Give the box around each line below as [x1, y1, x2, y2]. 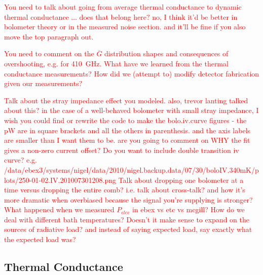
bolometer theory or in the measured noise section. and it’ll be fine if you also [4, 21, 246, 32]
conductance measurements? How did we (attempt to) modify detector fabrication [4, 68, 259, 78]
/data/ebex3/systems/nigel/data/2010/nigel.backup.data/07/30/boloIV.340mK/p [4, 164, 259, 175]
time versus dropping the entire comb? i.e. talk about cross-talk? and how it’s [4, 184, 245, 195]
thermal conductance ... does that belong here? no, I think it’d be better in [4, 11, 238, 22]
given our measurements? [4, 78, 83, 89]
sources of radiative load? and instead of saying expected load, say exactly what [4, 224, 252, 234]
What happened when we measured [4, 204, 115, 215]
